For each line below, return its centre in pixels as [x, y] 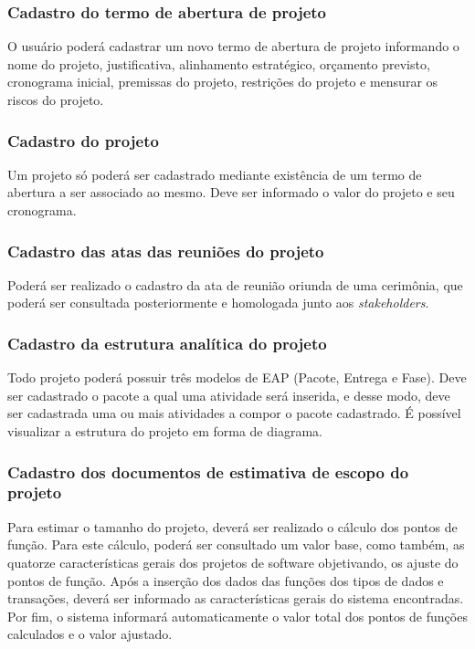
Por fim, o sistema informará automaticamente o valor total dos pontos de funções [237, 616]
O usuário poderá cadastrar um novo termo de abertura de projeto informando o [233, 46]
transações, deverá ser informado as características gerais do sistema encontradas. [236, 598]
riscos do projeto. [56, 99]
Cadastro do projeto [83, 140]
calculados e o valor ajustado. [90, 634]
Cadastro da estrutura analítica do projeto [167, 343]
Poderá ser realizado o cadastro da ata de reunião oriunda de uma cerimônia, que [235, 284]
